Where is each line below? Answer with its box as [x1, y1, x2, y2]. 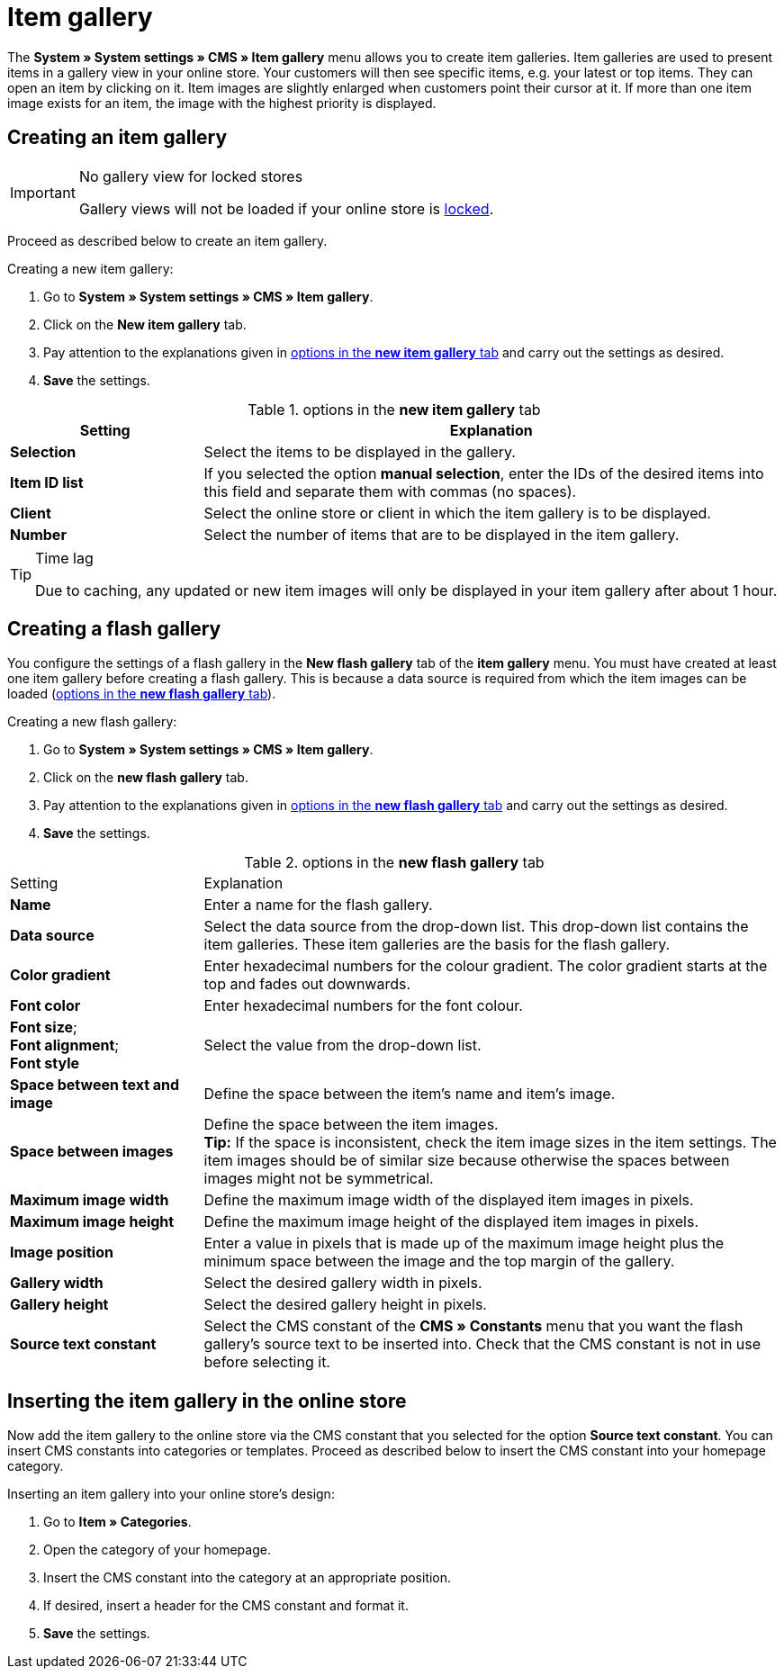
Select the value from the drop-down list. [203, 1036, 482, 1055]
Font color [10, 996, 81, 1015]
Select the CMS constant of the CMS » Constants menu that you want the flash [203, 1317, 743, 1336]
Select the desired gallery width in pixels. [203, 1274, 482, 1293]
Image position [10, 1243, 113, 1262]
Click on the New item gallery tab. [43, 316, 247, 332]
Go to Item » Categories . [43, 1514, 192, 1530]
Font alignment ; [10, 1036, 120, 1055]
